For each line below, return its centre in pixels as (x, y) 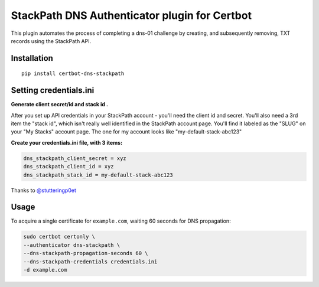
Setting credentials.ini (53, 91)
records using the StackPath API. (51, 41)
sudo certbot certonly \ (59, 237)
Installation (32, 58)
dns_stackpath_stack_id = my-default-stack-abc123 (98, 175)
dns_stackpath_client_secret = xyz (75, 158)
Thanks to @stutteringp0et (43, 190)
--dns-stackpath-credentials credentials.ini (90, 262)
